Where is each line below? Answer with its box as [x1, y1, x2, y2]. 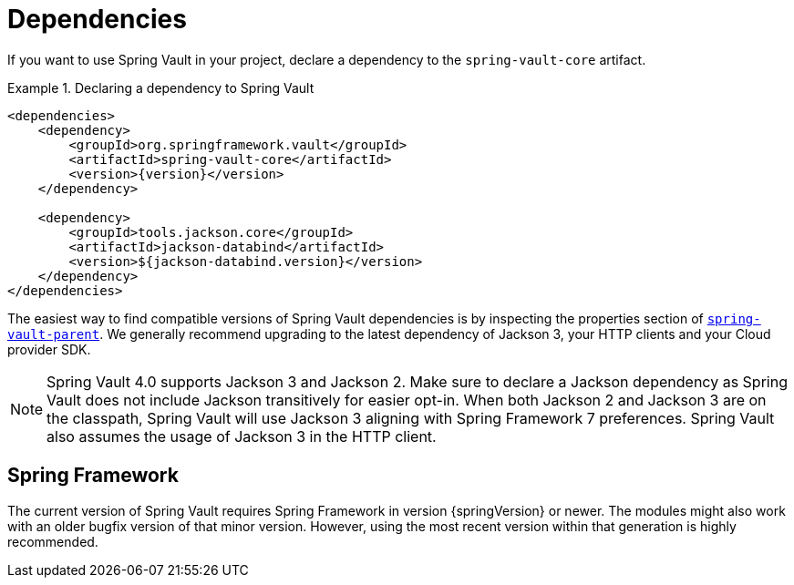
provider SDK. [7, 341, 91, 357]
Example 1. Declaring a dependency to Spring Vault [7, 79, 315, 96]
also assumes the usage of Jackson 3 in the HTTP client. [46, 426, 437, 446]
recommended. [7, 533, 98, 549]
